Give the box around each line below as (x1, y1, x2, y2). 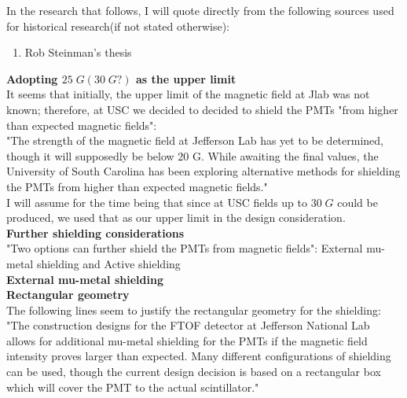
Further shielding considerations (6, 224, 185, 241)
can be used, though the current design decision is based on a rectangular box (6, 363, 381, 380)
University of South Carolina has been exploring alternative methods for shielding (6, 163, 401, 179)
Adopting (6, 70, 58, 87)
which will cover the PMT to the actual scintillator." (6, 378, 259, 395)
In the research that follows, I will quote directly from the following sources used (6, 2, 394, 18)
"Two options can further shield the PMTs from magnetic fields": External (6, 240, 363, 256)
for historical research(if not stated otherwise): (6, 17, 230, 34)
